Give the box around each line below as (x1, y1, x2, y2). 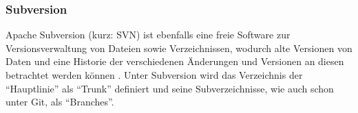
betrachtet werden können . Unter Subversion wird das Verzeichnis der (6, 68, 303, 81)
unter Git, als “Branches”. (6, 95, 114, 109)
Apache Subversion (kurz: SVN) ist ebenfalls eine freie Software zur (6, 27, 291, 42)
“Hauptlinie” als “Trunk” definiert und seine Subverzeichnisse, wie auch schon (6, 81, 334, 95)
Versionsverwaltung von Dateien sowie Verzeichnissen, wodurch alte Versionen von (6, 40, 352, 55)
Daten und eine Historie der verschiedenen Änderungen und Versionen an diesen (6, 54, 344, 68)
